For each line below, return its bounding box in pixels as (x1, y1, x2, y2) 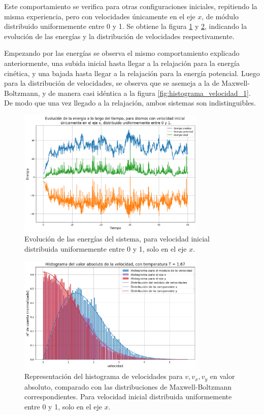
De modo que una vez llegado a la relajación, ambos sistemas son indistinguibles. (4, 97, 256, 108)
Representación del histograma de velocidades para (24, 371, 183, 382)
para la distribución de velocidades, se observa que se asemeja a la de (4, 78, 219, 88)
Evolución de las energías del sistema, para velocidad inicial (24, 233, 210, 244)
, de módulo (202, 11, 239, 21)
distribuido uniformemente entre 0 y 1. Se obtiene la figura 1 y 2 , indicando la (4, 21, 247, 31)
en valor (210, 371, 235, 382)
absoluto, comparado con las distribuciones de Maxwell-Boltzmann (24, 381, 232, 392)
